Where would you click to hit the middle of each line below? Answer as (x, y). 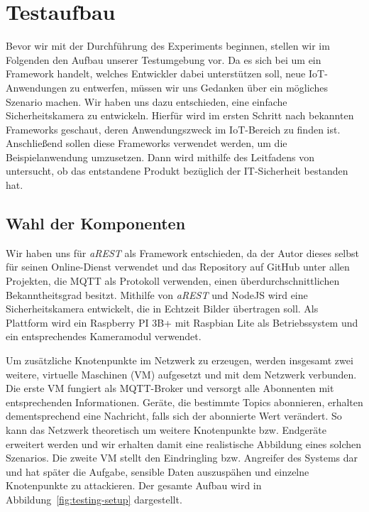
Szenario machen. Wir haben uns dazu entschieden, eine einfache (147, 101)
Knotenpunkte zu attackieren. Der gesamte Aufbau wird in (134, 485)
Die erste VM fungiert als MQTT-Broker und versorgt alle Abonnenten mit (170, 388)
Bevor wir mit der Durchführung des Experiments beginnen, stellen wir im (168, 46)
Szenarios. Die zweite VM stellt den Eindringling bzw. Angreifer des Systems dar (182, 458)
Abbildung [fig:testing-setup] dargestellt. (94, 499)
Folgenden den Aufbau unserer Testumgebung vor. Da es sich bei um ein (164, 59)
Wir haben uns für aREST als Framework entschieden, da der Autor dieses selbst (182, 252)
